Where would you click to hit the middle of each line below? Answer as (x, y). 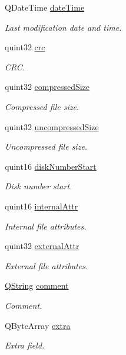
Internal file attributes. (46, 226)
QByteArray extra (38, 325)
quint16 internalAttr (42, 206)
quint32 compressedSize (47, 87)
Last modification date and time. (63, 27)
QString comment (37, 285)
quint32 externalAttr (42, 246)
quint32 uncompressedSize (52, 126)
